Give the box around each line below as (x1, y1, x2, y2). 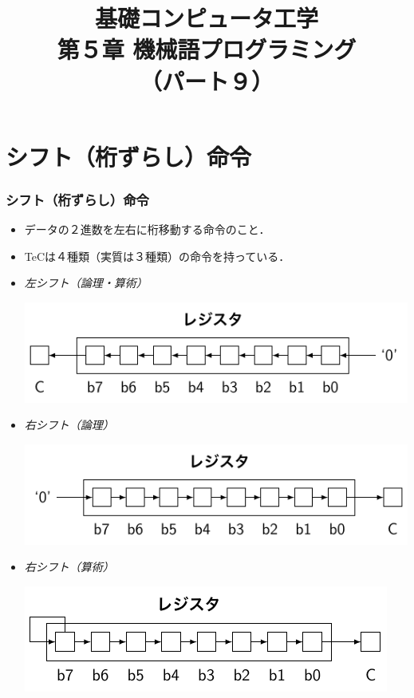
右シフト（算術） (24, 558, 114, 575)
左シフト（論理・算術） (24, 274, 148, 291)
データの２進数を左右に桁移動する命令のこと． (24, 221, 270, 238)
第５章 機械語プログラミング (57, 33, 357, 65)
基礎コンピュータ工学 (94, 2, 318, 34)
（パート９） (139, 64, 274, 97)
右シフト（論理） (24, 416, 114, 433)
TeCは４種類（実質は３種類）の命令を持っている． (24, 247, 290, 264)
